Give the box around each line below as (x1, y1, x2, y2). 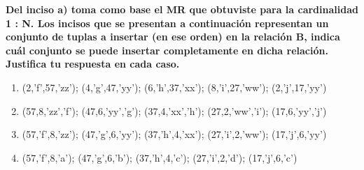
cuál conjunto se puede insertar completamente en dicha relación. (6, 42, 328, 57)
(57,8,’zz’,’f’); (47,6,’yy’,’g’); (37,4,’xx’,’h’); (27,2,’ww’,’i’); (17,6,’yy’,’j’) (22, 103, 327, 118)
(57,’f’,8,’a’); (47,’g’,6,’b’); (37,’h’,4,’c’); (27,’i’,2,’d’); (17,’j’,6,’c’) (22, 150, 297, 164)
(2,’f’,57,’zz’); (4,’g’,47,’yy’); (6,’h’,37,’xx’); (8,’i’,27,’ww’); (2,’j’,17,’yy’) (22, 79, 327, 94)
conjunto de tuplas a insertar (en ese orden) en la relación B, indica (6, 29, 340, 44)
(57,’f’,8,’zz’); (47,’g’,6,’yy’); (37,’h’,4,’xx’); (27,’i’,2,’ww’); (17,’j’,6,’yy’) (22, 127, 327, 141)
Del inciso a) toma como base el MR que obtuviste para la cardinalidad (6, 2, 358, 16)
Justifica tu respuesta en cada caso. (6, 56, 180, 71)
